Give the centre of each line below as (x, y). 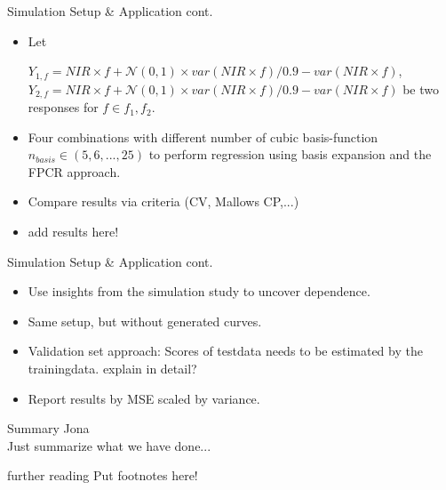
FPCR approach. (74, 171)
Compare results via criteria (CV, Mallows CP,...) (163, 201)
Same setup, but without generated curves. (145, 321)
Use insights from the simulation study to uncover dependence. (199, 291)
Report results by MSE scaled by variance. (144, 398)
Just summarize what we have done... (109, 445)
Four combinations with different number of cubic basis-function (203, 137)
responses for (63, 107)
